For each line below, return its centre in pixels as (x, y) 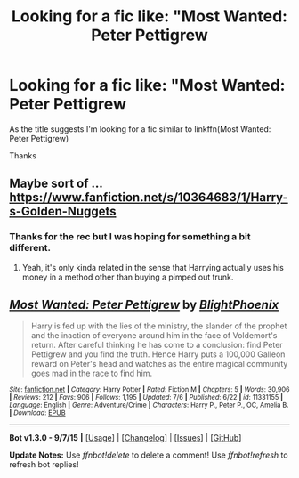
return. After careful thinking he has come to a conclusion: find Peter (157, 345)
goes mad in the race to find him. (92, 373)
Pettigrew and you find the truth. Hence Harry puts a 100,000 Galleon (158, 354)
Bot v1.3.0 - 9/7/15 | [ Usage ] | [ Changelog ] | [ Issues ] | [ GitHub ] (125, 438)
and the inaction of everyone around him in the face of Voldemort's (154, 336)
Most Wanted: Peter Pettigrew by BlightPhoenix (144, 305)
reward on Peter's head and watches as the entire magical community (159, 364)
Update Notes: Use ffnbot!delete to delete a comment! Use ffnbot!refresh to (149, 455)
